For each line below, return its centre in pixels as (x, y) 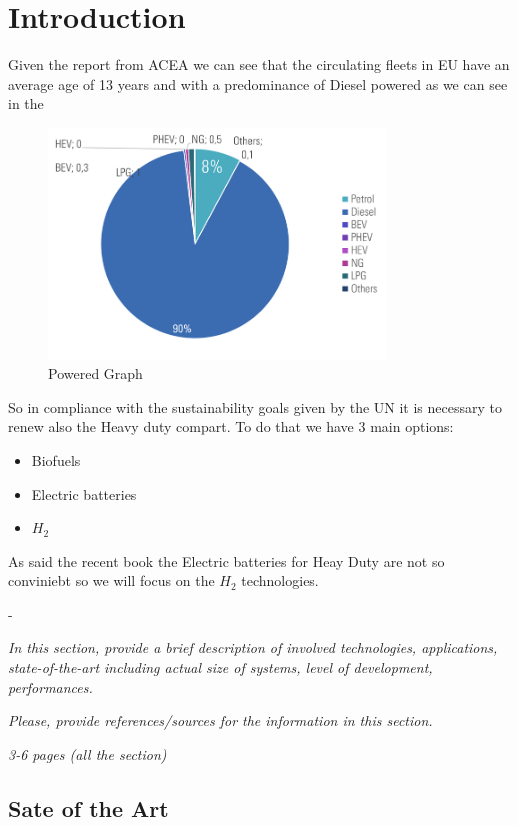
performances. (50, 686)
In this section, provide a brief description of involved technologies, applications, (253, 647)
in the (26, 103)
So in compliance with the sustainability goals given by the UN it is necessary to (255, 406)
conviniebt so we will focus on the (111, 580)
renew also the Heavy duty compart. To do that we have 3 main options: (231, 426)
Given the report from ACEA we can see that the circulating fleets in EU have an (259, 64)
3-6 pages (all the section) (87, 753)
